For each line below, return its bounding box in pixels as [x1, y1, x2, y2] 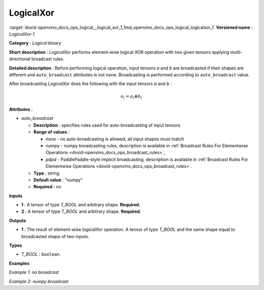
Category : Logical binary [9, 40, 61, 46]
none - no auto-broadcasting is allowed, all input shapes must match [45, 136, 184, 142]
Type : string [33, 170, 60, 176]
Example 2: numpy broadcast [9, 278, 68, 284]
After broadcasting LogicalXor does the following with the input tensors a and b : [9, 81, 172, 87]
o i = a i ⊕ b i [120, 93, 142, 100]
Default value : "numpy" [33, 177, 83, 183]
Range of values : [33, 129, 70, 135]
